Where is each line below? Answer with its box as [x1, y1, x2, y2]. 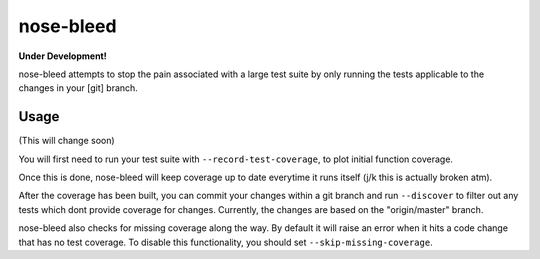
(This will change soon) [18, 135, 115, 147]
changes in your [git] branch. [18, 82, 139, 94]
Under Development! [18, 50, 107, 62]
